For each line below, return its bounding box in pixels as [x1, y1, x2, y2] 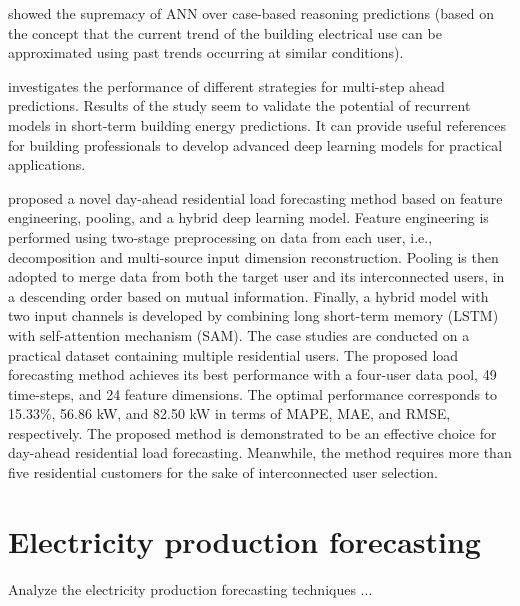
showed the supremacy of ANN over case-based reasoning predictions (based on [8, 3, 494, 23]
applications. [8, 154, 86, 175]
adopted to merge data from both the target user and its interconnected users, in [8, 266, 505, 287]
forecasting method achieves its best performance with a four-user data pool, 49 [8, 364, 497, 385]
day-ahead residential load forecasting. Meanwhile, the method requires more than [8, 442, 512, 463]
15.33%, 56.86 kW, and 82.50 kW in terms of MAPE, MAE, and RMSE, [8, 403, 451, 424]
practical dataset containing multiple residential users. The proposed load [8, 344, 459, 365]
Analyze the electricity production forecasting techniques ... [8, 578, 373, 599]
